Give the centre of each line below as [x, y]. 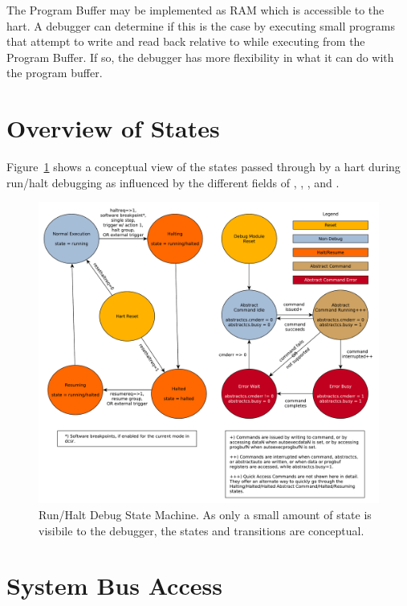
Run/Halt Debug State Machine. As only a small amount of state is [205, 515]
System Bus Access [114, 586]
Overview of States [113, 128]
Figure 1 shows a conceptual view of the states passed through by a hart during [203, 167]
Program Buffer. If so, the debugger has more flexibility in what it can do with [200, 57]
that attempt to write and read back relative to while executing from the [186, 41]
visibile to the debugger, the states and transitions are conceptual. [201, 530]
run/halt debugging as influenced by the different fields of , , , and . [173, 182]
